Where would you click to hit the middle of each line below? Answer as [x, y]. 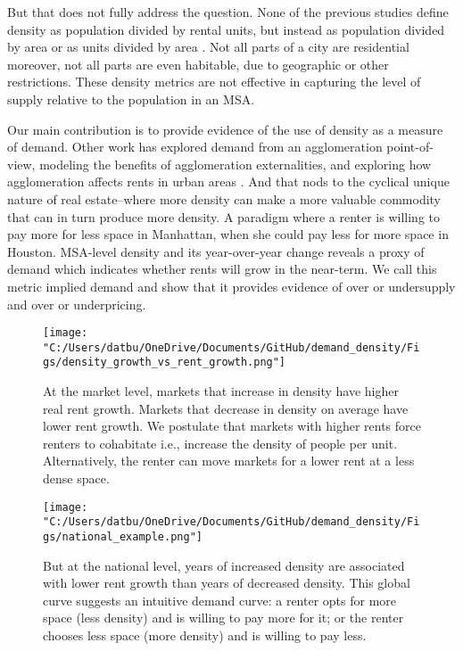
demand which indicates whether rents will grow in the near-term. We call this [222, 269]
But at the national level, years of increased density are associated [224, 565]
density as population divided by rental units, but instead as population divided [226, 29]
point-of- [410, 147]
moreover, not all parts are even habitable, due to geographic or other [198, 64]
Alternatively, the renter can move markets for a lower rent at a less [229, 461]
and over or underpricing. [77, 304]
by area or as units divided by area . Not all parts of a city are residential [208, 47]
